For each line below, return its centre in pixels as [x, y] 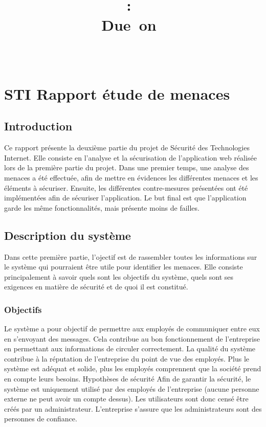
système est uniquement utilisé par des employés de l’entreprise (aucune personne [132, 388]
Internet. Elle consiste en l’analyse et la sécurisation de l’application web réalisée [130, 157]
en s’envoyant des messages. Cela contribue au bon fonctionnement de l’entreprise [132, 338]
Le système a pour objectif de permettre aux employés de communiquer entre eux [132, 329]
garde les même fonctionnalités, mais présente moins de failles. [102, 207]
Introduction [38, 126]
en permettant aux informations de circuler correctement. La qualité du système [130, 349]
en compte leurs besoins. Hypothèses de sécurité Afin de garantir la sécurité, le [128, 379]
